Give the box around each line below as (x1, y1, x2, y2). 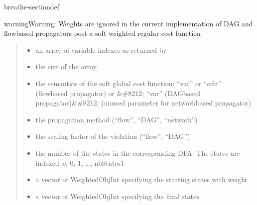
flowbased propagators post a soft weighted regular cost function (4, 28, 201, 38)
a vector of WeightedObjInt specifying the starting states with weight (35, 174, 248, 185)
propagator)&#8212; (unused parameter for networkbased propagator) (35, 98, 252, 108)
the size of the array (35, 61, 97, 72)
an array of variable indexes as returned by (35, 44, 167, 55)
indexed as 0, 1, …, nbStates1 (35, 157, 125, 168)
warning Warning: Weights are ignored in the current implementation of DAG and (4, 18, 253, 28)
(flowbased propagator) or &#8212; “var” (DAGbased (35, 88, 200, 98)
